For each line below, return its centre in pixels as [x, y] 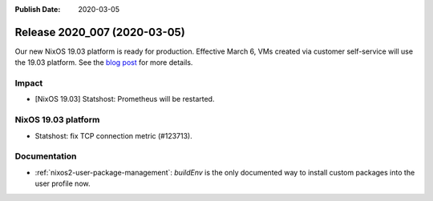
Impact [29, 83]
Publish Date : [38, 9]
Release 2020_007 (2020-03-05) [100, 32]
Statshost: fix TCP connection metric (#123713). [113, 135]
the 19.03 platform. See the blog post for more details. [104, 62]
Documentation [46, 156]
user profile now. [63, 183]
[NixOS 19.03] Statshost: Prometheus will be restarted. [125, 99]
